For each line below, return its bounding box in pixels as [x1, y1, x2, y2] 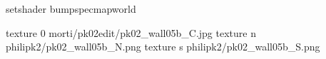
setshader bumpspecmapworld [6, 1, 136, 16]
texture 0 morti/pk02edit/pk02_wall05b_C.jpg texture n [6, 25, 256, 40]
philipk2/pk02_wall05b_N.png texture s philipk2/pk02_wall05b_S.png [6, 39, 320, 54]
